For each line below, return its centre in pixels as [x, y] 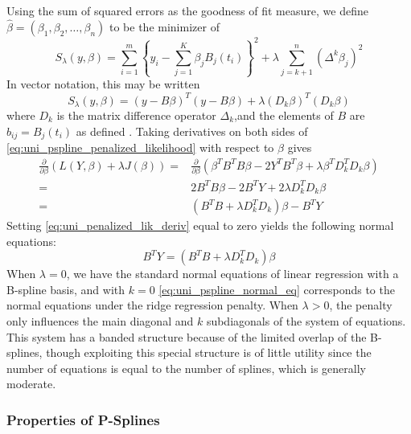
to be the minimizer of [164, 26]
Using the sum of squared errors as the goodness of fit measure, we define [187, 10]
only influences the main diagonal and [100, 320]
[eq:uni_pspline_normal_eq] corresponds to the [277, 289]
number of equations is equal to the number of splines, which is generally [186, 368]
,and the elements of [284, 115]
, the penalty [361, 305]
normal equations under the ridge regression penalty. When [152, 305]
